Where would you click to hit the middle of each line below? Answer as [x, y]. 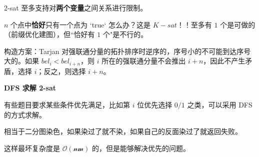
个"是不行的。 [125, 34]
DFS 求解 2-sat [30, 88]
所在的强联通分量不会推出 [144, 61]
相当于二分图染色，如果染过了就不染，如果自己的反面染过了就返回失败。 [123, 131]
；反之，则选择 [61, 71]
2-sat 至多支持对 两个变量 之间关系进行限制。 [76, 7]
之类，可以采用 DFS [220, 105]
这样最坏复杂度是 [32, 148]
